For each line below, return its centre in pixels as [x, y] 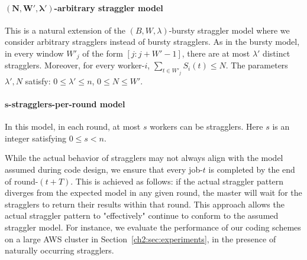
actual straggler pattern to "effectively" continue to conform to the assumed [142, 215]
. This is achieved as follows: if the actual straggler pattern [177, 181]
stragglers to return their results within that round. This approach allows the [145, 204]
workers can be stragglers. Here [206, 126]
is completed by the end [252, 170]
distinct [277, 53]
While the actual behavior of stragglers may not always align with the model [144, 158]
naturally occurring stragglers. [59, 250]
